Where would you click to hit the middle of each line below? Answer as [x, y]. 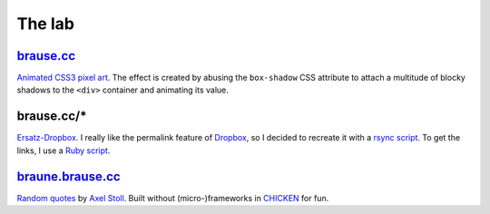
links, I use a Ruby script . [64, 151]
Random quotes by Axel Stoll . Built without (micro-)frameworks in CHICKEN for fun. [173, 198]
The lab [45, 24]
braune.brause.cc [69, 176]
